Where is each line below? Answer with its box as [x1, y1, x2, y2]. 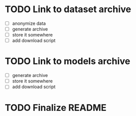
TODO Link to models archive [5, 56, 130, 67]
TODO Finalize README [5, 102, 107, 113]
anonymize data [12, 20, 46, 26]
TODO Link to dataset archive [5, 4, 131, 15]
